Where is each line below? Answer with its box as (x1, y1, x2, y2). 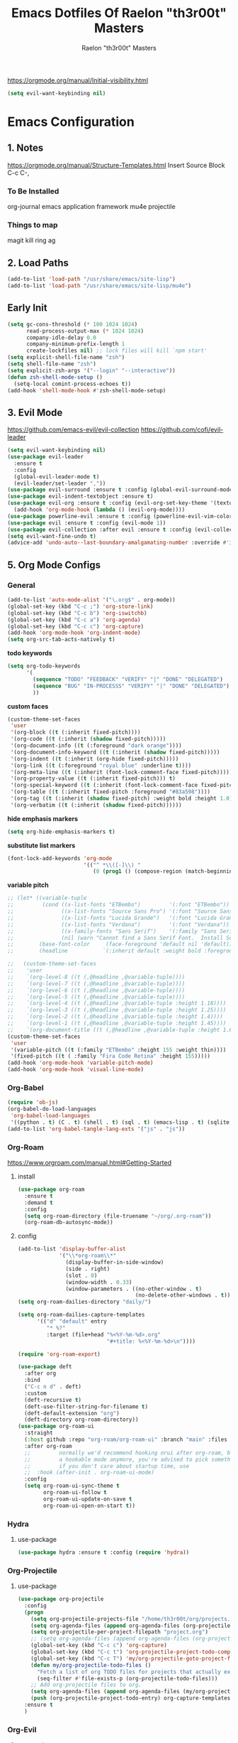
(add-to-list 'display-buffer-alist (17, 1245, 126, 1253)
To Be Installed (7, 186, 59, 196)
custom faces (7, 702, 49, 710)
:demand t (24, 1199, 53, 1206)
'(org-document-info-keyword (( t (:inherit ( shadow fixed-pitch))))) (10, 749, 220, 756)
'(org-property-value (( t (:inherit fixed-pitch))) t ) (10, 775, 176, 783)
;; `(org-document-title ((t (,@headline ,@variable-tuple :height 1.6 (7, 1026, 233, 1034)
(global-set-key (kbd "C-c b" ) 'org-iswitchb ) (7, 609, 147, 616)
